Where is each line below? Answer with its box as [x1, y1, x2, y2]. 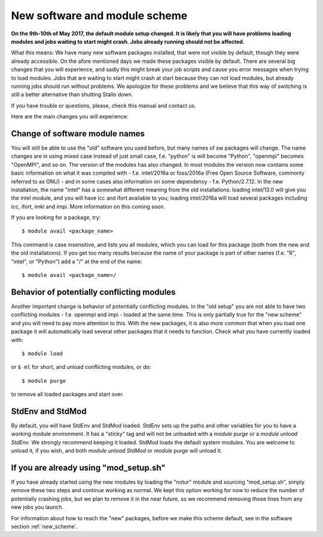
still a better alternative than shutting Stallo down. [11, 91, 133, 98]
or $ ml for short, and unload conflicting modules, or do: [11, 364, 151, 371]
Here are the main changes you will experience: [11, 113, 129, 120]
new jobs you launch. [11, 504, 64, 511]
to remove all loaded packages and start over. [11, 390, 124, 398]
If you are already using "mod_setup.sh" [11, 462, 166, 472]
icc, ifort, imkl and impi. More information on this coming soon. [11, 203, 166, 210]
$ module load [22, 350, 63, 357]
